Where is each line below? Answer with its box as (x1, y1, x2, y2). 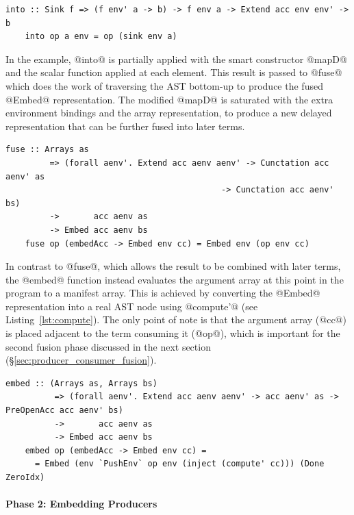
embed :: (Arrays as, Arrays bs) (5, 378, 157, 388)
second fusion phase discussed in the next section (5, 339, 211, 353)
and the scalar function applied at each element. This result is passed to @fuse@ (5, 65, 342, 79)
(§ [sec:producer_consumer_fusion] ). (5, 353, 157, 367)
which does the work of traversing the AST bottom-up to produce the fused (5, 78, 323, 92)
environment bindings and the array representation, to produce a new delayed (5, 105, 332, 120)
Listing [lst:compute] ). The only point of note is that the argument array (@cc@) (5, 312, 346, 327)
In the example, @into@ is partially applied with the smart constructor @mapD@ (5, 51, 347, 66)
